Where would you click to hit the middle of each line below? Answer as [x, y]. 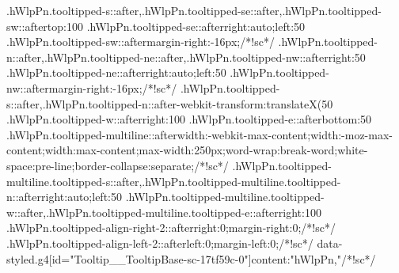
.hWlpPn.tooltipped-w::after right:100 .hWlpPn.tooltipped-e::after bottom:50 [189, 119]
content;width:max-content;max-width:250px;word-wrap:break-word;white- [187, 150]
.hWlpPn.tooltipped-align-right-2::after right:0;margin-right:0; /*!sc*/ [171, 227]
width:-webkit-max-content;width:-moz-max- [285, 134]
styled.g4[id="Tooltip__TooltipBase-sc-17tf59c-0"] [129, 258]
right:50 [347, 57]
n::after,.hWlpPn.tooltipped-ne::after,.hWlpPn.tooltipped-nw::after [167, 57]
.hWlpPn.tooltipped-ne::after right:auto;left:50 [116, 72]
